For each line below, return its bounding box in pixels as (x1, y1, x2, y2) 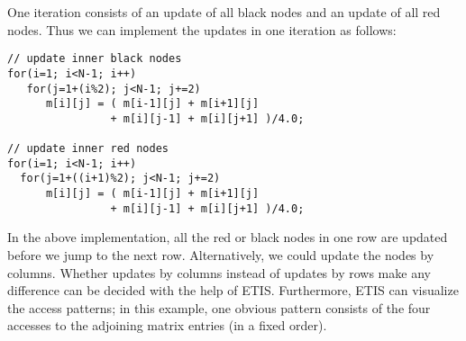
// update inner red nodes (7, 142, 169, 156)
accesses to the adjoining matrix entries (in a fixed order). (7, 316, 327, 335)
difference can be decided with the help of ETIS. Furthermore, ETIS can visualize (7, 281, 459, 300)
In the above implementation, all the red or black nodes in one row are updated (7, 228, 448, 247)
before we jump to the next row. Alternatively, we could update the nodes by (7, 246, 434, 264)
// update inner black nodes (7, 52, 182, 66)
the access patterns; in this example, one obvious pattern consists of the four (7, 298, 431, 317)
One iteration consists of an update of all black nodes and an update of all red (7, 3, 441, 21)
